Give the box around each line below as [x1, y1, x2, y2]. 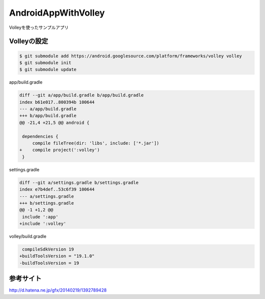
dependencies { [22, 134, 59, 139]
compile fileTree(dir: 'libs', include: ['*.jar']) [32, 140, 159, 146]
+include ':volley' [19, 221, 66, 227]
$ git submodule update [19, 67, 77, 72]
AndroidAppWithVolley [9, 7, 105, 18]
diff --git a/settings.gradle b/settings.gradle [19, 180, 139, 185]
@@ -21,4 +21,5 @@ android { [19, 120, 90, 125]
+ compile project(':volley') [19, 147, 100, 153]
